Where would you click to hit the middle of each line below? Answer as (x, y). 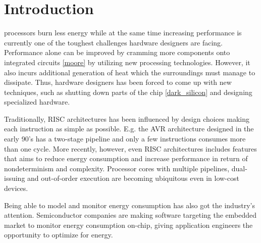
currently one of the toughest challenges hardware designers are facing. (113, 42)
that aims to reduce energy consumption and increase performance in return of (126, 158)
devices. (16, 188)
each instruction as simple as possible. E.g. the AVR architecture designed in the (129, 129)
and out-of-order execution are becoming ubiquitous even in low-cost (133, 178)
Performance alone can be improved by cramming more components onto (117, 52)
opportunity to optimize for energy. (59, 235)
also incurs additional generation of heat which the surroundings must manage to (130, 72)
